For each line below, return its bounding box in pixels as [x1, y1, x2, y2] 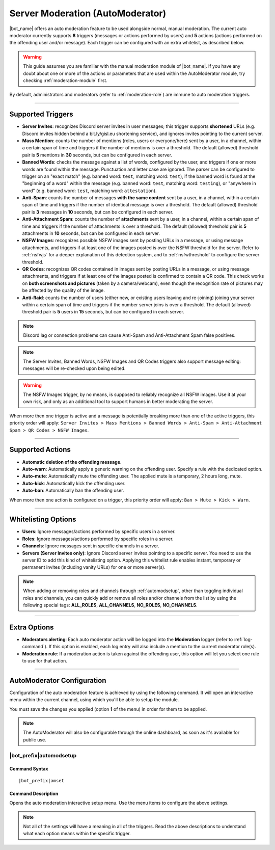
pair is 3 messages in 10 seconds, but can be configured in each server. [22, 209, 174, 215]
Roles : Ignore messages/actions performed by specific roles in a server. [22, 536, 174, 542]
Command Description [9, 790, 59, 796]
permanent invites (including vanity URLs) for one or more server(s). [22, 564, 166, 570]
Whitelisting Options [9, 515, 76, 524]
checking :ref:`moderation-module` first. [23, 77, 108, 84]
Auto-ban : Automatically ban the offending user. [22, 487, 124, 494]
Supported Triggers [9, 110, 73, 119]
